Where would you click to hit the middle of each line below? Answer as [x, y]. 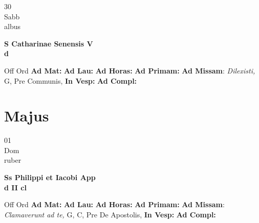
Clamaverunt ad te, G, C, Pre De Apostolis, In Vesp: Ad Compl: [110, 214]
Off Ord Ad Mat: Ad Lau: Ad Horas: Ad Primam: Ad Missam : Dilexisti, [130, 70]
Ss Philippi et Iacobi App [50, 177]
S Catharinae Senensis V [49, 43]
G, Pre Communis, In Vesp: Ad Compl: [71, 80]
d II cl [15, 187]
